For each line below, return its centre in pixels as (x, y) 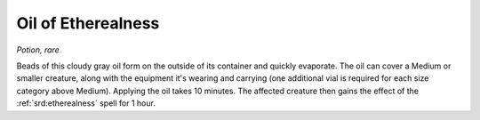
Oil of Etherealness (88, 23)
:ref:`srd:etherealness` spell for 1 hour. (86, 103)
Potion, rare (38, 50)
